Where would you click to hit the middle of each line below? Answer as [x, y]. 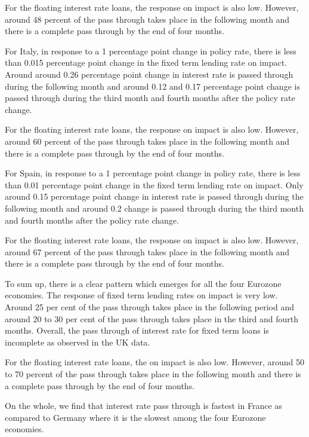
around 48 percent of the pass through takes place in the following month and [147, 19]
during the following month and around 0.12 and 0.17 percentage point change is [152, 86]
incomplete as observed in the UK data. [78, 342]
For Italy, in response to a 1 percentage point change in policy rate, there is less [151, 51]
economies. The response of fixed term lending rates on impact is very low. [141, 295]
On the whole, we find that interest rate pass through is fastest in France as [143, 406]
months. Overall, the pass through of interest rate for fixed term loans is [137, 330]
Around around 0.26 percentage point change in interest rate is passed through [149, 74]
